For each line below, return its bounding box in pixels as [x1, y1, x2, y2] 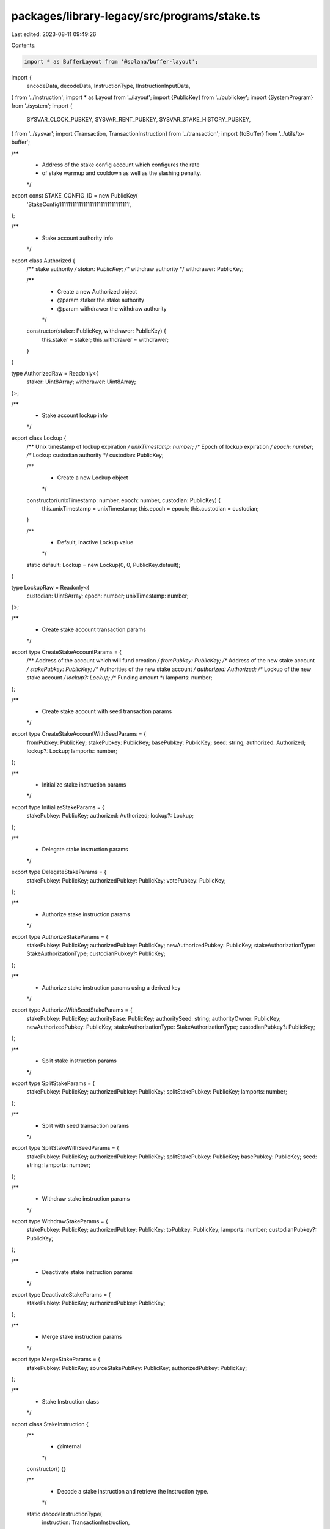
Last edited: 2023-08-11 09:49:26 [11, 31, 97, 38]
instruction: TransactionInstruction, [42, 1519, 130, 1526]
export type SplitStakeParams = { [11, 1079, 95, 1087]
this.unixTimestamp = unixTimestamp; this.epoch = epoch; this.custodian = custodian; [42, 505, 259, 512]
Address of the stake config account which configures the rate [42, 161, 200, 168]
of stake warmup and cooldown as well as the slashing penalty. [42, 169, 202, 177]
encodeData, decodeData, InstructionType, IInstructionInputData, [26, 83, 191, 90]
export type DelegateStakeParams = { [11, 868, 107, 876]
